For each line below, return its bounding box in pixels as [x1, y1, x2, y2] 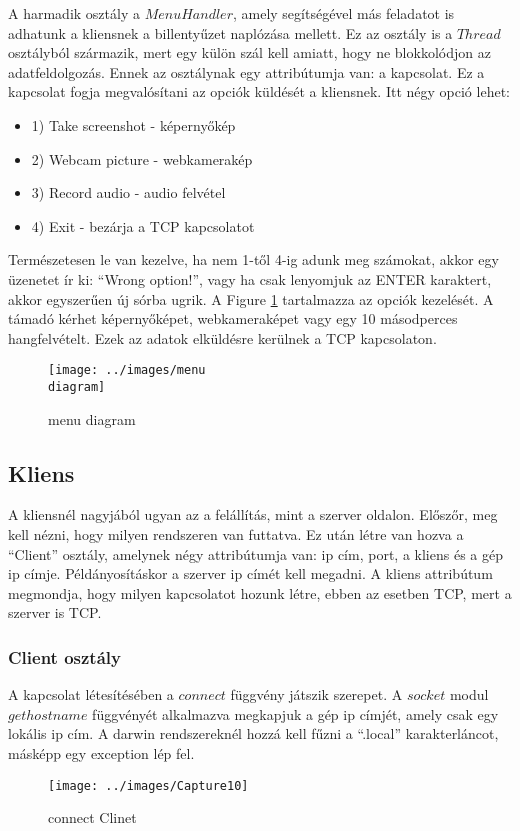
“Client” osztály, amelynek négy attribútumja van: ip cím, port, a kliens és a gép [8, 543, 503, 564]
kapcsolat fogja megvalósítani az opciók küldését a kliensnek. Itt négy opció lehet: [8, 81, 510, 102]
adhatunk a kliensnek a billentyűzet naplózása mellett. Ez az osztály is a [8, 22, 453, 43]
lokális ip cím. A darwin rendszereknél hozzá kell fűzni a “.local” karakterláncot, [8, 723, 499, 744]
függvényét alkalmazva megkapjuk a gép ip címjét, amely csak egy [92, 703, 499, 724]
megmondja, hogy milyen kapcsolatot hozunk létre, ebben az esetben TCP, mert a [8, 582, 512, 603]
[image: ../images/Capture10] [48, 778, 249, 793]
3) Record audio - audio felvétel [31, 182, 226, 203]
